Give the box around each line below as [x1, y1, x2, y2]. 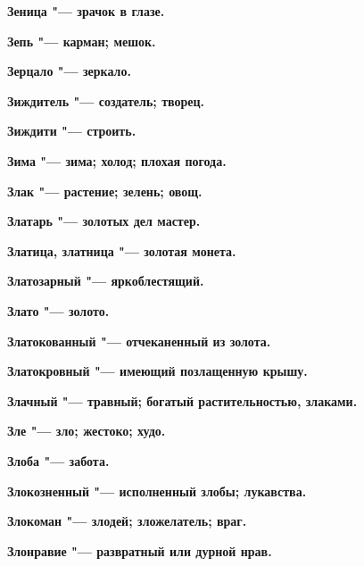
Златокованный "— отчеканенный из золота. [7, 331, 271, 350]
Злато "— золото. [7, 301, 110, 320]
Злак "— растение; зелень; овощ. [7, 181, 203, 200]
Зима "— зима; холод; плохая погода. [7, 151, 227, 170]
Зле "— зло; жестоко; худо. [7, 421, 166, 440]
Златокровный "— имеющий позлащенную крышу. [7, 362, 308, 380]
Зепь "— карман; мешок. [7, 31, 156, 50]
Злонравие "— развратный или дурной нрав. [7, 541, 272, 560]
